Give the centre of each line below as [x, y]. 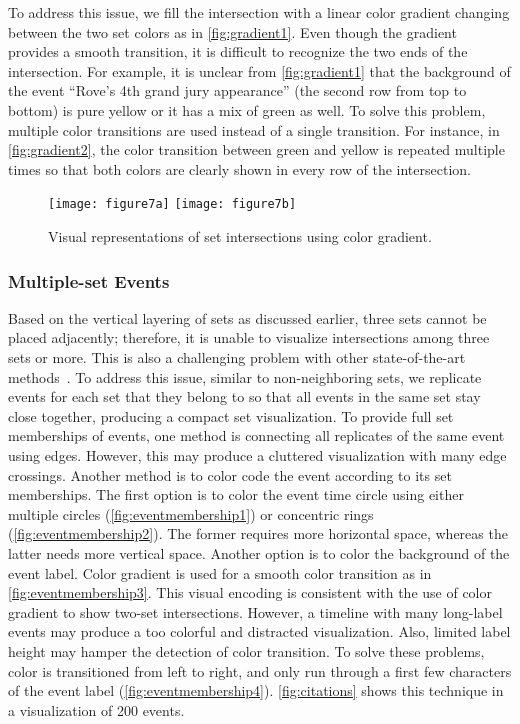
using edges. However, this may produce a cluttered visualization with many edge [257, 454]
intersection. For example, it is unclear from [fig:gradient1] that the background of [259, 70]
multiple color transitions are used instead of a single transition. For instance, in [254, 129]
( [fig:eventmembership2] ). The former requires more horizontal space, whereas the [258, 533]
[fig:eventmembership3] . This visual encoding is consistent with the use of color [250, 592]
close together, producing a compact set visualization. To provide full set [231, 415]
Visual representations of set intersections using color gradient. [240, 236]
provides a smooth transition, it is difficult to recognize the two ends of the [238, 51]
